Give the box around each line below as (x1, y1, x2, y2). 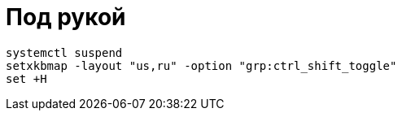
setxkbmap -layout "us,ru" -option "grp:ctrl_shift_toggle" (6, 58, 397, 72)
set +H (6, 71, 47, 85)
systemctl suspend (6, 45, 123, 59)
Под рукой (6, 3, 126, 31)
